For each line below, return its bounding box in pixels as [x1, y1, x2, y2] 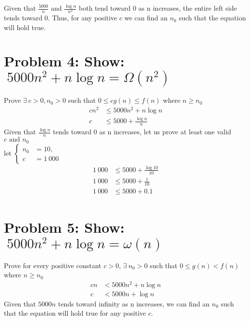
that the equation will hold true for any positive [4, 308, 146, 318]
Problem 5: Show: [4, 217, 125, 237]
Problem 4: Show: [4, 50, 125, 70]
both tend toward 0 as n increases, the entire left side [79, 3, 237, 13]
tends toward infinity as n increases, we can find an [58, 298, 210, 308]
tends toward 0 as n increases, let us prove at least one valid [53, 127, 231, 137]
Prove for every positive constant [4, 260, 102, 270]
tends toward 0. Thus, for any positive [4, 13, 118, 23]
